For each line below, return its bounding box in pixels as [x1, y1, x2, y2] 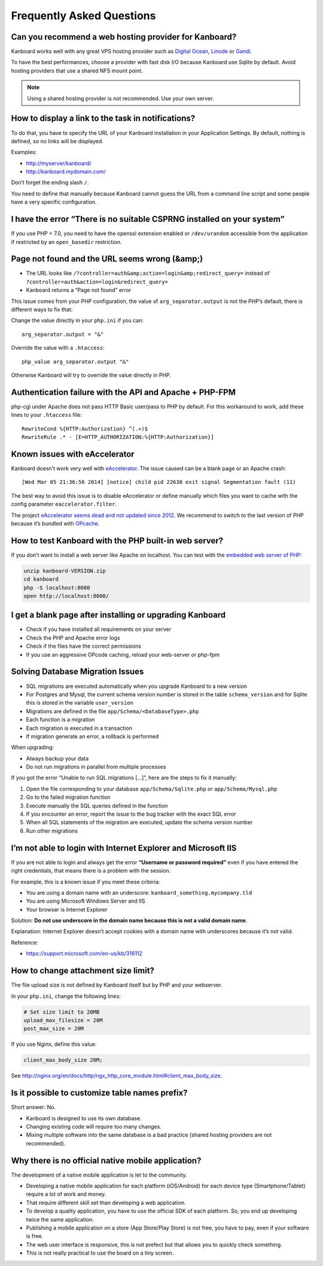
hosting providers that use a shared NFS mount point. [11, 67, 143, 74]
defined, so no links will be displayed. [11, 137, 104, 145]
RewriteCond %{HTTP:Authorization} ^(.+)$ [22, 425, 148, 432]
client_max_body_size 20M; [23, 1057, 103, 1064]
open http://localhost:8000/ [23, 593, 109, 599]
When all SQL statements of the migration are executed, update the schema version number [26, 819, 253, 826]
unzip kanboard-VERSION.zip [23, 567, 106, 574]
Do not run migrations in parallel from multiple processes [26, 763, 166, 771]
